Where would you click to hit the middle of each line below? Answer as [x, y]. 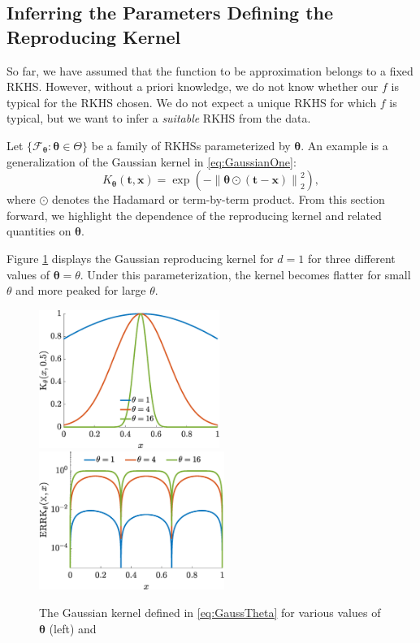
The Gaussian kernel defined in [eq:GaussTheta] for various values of [210, 613]
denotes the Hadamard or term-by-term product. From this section [219, 199]
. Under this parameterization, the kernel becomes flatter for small [245, 274]
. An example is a [344, 145]
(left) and [73, 628]
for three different [351, 258]
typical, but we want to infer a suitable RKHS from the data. [159, 118]
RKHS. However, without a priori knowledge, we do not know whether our [193, 86]
